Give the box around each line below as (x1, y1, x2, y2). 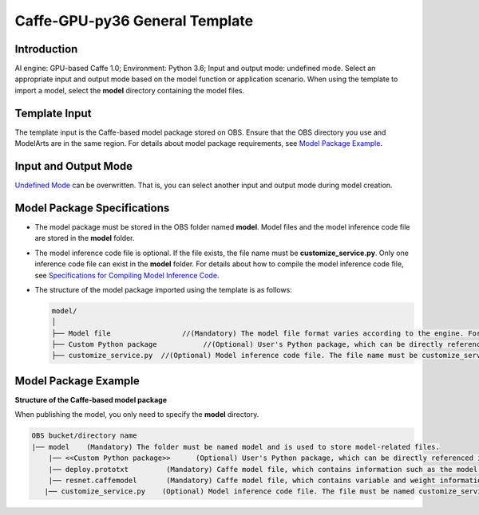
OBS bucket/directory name (31, 431, 137, 440)
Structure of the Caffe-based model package (14, 395, 168, 404)
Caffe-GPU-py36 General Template (14, 12, 254, 29)
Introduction (14, 42, 78, 56)
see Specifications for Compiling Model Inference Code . (34, 270, 220, 280)
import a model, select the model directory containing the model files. (14, 85, 245, 95)
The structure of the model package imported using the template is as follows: (34, 285, 293, 294)
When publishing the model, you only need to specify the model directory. (14, 410, 259, 419)
